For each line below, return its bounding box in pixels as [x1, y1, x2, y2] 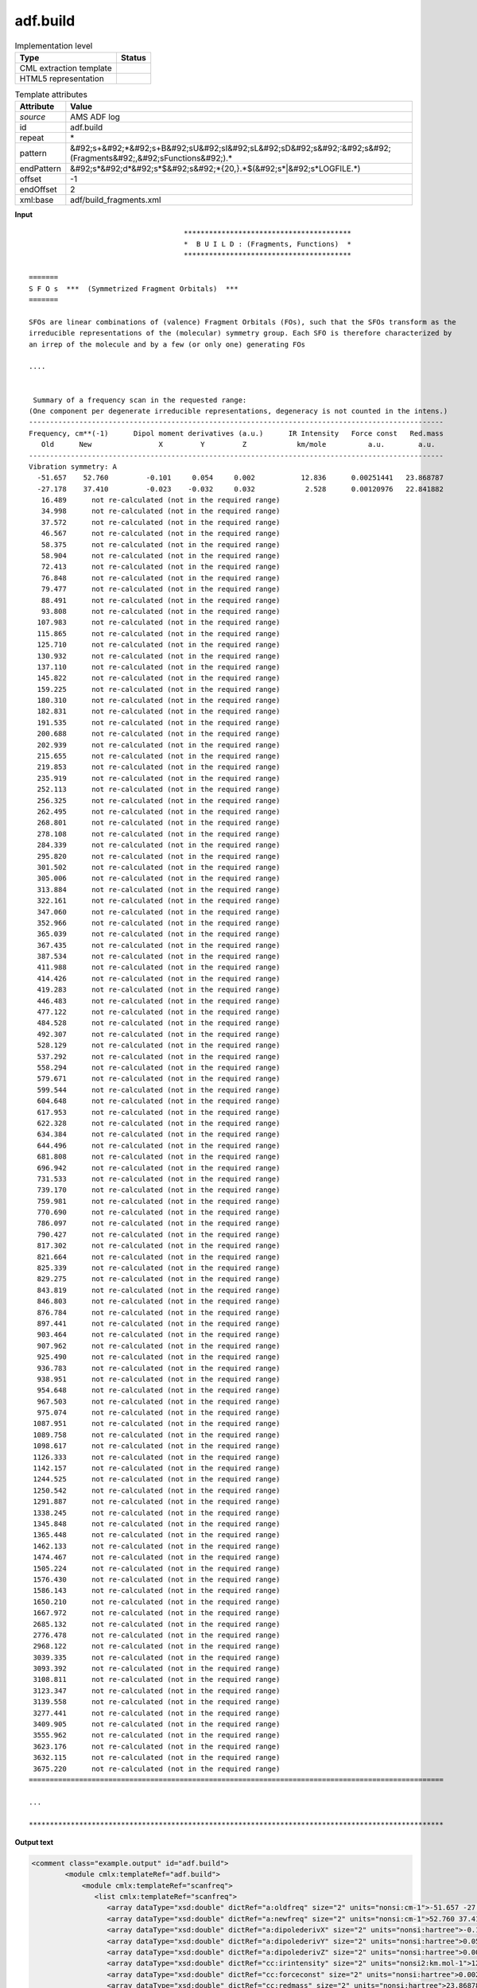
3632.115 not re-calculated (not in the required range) [33, 1753, 281, 1762]
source [19, 111, 46, 122]
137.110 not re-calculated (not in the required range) [37, 662, 281, 671]
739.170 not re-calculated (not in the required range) [37, 1186, 281, 1194]
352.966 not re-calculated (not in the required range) [37, 918, 281, 927]
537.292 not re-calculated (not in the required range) [37, 1052, 281, 1061]
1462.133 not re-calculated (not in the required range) [33, 1541, 281, 1551]
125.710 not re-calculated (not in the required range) [37, 640, 281, 650]
